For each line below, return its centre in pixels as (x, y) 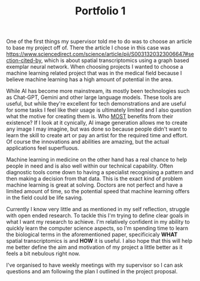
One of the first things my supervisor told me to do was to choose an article (99, 41)
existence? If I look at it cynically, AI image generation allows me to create (97, 123)
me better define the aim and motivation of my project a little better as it (95, 247)
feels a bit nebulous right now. (43, 254)
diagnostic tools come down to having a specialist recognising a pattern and (100, 172)
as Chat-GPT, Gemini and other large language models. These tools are (94, 97)
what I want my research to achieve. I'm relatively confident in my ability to (98, 222)
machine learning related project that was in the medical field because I (94, 73)
